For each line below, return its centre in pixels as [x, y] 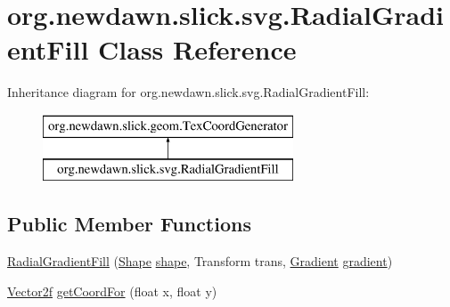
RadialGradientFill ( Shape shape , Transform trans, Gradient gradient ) [200, 261]
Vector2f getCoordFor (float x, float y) [112, 291]
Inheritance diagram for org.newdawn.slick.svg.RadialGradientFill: [188, 92]
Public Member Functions [129, 224]
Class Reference [197, 49]
